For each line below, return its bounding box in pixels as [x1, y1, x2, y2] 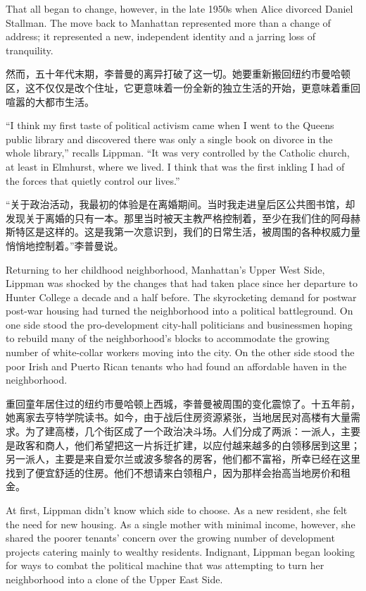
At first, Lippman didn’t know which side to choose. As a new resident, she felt [6, 503, 348, 517]
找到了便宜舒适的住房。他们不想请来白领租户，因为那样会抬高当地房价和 [6, 465, 341, 480]
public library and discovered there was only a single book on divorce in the [6, 131, 333, 146]
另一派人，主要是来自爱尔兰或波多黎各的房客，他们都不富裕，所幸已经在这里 [6, 451, 360, 466]
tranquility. [6, 42, 53, 57]
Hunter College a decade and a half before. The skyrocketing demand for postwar [6, 289, 357, 304]
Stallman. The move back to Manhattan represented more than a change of [6, 15, 331, 30]
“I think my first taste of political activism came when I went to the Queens [6, 118, 334, 133]
